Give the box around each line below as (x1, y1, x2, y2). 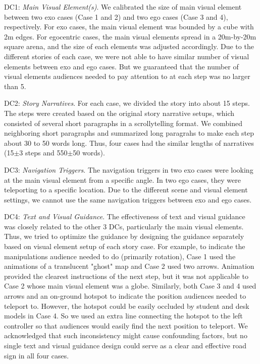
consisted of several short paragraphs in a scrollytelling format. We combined (4, 117, 243, 128)
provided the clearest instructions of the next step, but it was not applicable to (4, 270, 248, 281)
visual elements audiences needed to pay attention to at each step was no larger (4, 71, 250, 82)
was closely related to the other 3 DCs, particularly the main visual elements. (4, 221, 244, 231)
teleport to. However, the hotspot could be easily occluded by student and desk (4, 300, 249, 311)
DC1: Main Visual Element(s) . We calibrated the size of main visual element (4, 2, 242, 12)
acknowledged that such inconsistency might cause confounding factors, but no (4, 330, 247, 341)
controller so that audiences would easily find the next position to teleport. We (4, 320, 248, 331)
